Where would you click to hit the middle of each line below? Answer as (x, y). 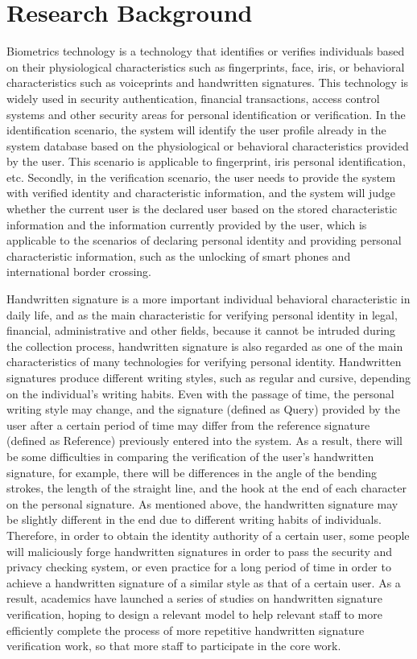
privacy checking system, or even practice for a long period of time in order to (199, 567)
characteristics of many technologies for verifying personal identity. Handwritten (204, 362)
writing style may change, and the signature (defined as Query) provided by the (203, 409)
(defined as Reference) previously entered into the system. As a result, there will (204, 441)
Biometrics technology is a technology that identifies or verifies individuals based (206, 51)
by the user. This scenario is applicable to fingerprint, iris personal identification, (206, 161)
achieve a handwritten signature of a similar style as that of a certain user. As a (204, 582)
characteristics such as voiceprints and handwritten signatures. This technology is (208, 82)
